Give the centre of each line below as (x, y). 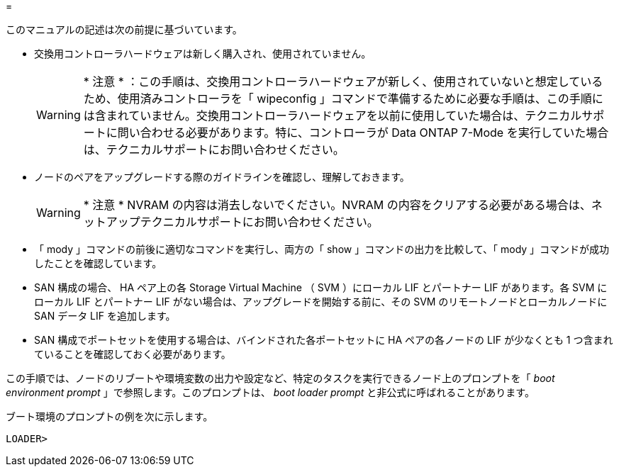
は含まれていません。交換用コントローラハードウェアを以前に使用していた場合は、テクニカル (333, 116)
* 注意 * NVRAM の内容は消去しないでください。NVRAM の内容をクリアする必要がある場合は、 (337, 205)
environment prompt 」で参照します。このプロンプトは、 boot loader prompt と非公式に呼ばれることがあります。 (270, 392)
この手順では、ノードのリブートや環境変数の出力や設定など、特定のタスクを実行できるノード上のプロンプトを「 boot (280, 378)
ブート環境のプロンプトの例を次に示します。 (110, 416)
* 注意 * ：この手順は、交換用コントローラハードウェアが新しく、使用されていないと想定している (343, 82)
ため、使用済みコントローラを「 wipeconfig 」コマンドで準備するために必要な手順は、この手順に (343, 99)
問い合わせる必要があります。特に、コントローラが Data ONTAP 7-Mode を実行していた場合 (363, 133)
